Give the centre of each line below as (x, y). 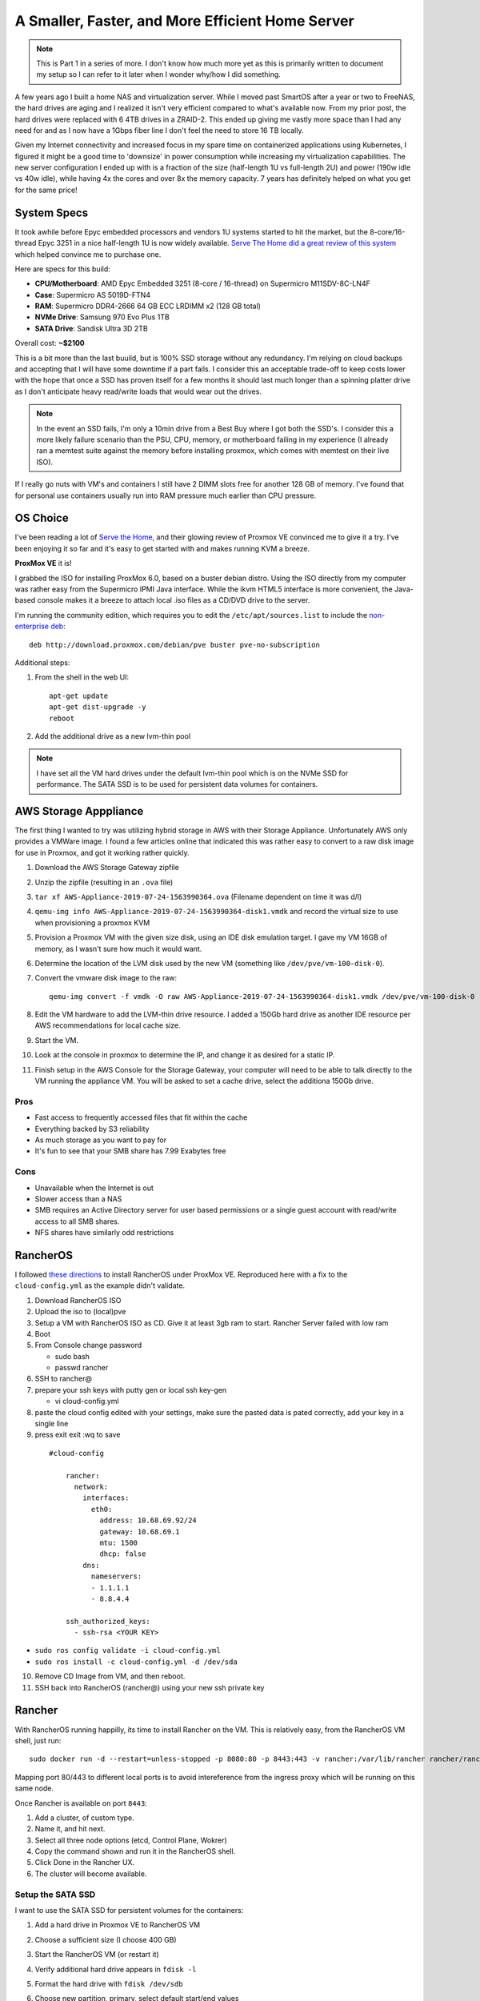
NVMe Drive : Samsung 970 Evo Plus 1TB (102, 317)
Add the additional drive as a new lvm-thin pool (113, 736)
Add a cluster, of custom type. (85, 1818)
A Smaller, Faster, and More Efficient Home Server (185, 21)
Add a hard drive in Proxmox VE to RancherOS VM (118, 1925)
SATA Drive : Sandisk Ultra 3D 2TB (91, 328)
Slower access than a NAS (78, 1199)
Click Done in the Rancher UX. (85, 1863)
